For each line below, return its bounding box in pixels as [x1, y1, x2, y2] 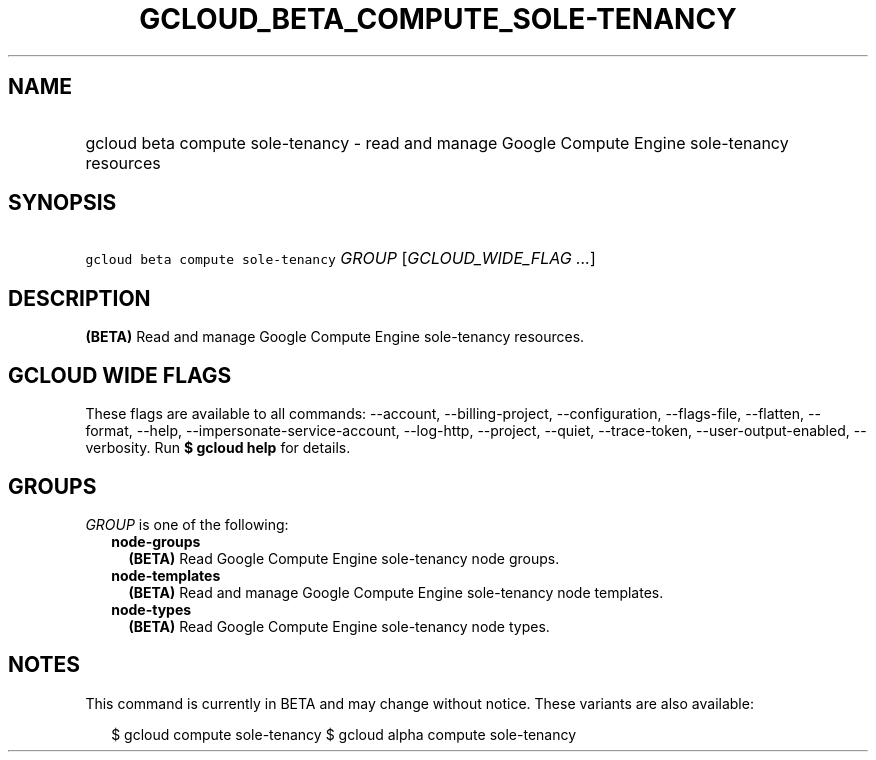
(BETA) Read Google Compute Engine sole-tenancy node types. [128, 617, 550, 635]
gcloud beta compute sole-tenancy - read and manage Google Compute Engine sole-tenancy [85, 132, 789, 153]
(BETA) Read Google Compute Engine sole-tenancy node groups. [128, 549, 560, 567]
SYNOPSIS [8, 190, 117, 216]
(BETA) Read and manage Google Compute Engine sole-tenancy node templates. [128, 583, 664, 601]
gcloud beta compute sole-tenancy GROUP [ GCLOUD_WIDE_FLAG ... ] [85, 248, 596, 269]
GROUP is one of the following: [85, 515, 289, 533]
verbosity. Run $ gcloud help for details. [85, 439, 351, 457]
